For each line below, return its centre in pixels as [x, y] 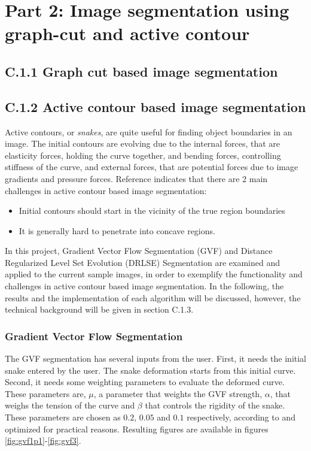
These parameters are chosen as [63, 417]
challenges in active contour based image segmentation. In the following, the [144, 286]
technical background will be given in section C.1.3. [99, 309]
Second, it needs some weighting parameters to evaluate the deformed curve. [145, 382]
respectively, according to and [241, 417]
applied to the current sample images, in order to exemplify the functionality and [154, 274]
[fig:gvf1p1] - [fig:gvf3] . [43, 441]
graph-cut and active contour [127, 33]
